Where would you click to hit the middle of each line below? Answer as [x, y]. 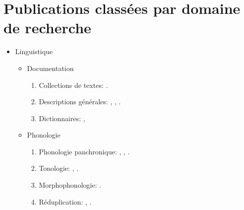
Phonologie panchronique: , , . [84, 151]
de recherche [47, 28]
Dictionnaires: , [62, 118]
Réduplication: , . [65, 201]
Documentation [50, 68]
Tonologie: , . [59, 168]
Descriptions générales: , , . [80, 102]
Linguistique [34, 51]
